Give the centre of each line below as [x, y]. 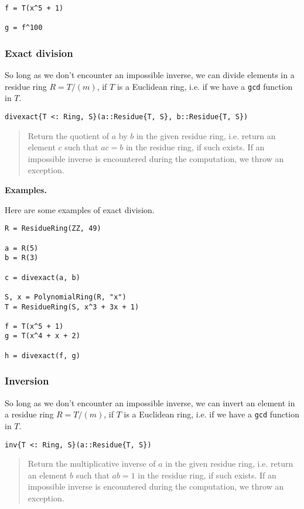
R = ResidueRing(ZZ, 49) [53, 229]
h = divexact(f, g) [42, 355]
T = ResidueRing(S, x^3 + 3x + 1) [72, 307]
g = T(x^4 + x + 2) [42, 336]
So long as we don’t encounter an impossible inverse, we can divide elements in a [150, 75]
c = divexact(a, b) [42, 277]
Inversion [27, 381]
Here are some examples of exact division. [80, 209]
